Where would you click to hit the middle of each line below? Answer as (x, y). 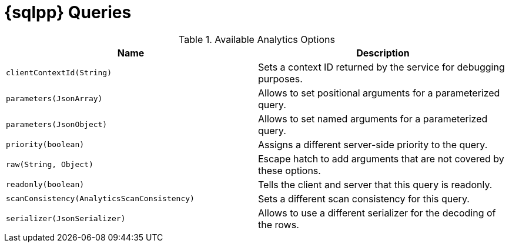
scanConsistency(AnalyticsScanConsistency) (100, 199)
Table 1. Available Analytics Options (257, 39)
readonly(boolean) (45, 185)
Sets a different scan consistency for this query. (364, 198)
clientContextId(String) (59, 73)
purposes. (280, 79)
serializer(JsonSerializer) (66, 219)
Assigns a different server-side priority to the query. (373, 144)
